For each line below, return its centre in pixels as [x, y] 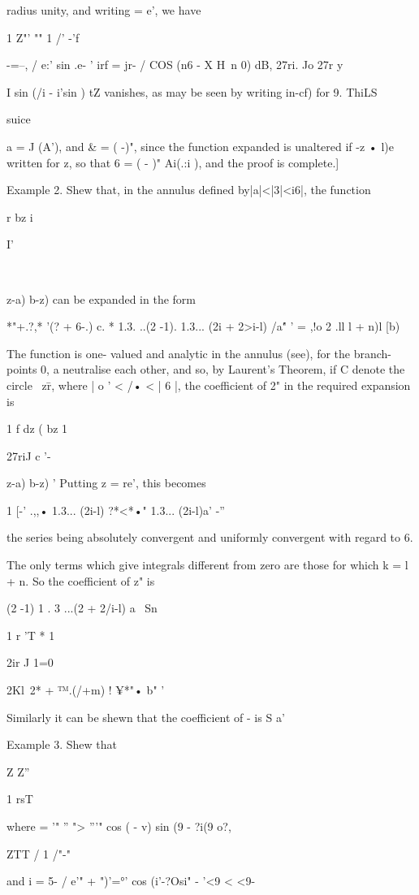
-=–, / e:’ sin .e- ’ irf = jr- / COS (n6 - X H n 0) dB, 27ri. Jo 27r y [175, 65]
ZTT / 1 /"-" [39, 853]
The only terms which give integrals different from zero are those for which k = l [207, 565]
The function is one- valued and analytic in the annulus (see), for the [179, 353]
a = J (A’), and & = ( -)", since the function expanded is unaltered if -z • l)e [200, 146]
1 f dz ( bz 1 [37, 428]
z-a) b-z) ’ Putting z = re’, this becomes [106, 483]
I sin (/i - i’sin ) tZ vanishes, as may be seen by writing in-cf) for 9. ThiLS [192, 91]
